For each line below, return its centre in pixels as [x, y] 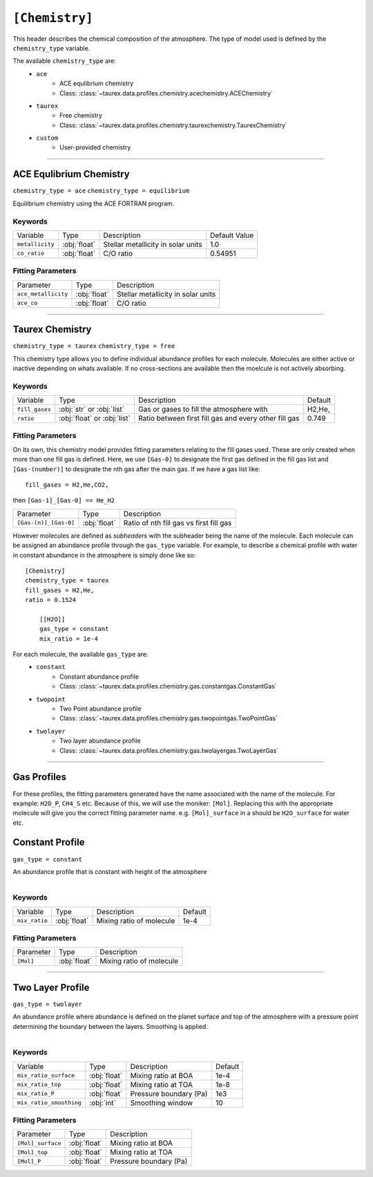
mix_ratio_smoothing [49, 1103]
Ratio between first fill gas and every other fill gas [219, 419]
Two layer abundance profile [100, 741]
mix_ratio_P [36, 1094]
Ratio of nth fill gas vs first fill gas [178, 522]
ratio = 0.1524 [51, 600]
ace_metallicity [42, 294]
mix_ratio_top [39, 1085]
